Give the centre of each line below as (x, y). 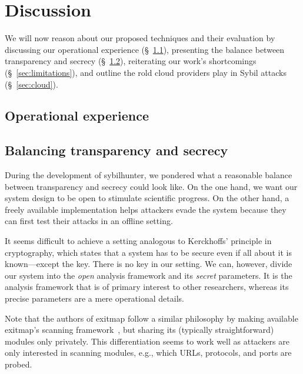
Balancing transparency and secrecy (116, 150)
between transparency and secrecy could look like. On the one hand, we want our (151, 186)
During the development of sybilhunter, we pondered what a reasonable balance (149, 175)
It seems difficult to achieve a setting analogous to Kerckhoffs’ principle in (138, 241)
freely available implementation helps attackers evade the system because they (146, 209)
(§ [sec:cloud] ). (31, 84)
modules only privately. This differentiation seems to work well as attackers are (147, 341)
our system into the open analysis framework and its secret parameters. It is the (149, 275)
